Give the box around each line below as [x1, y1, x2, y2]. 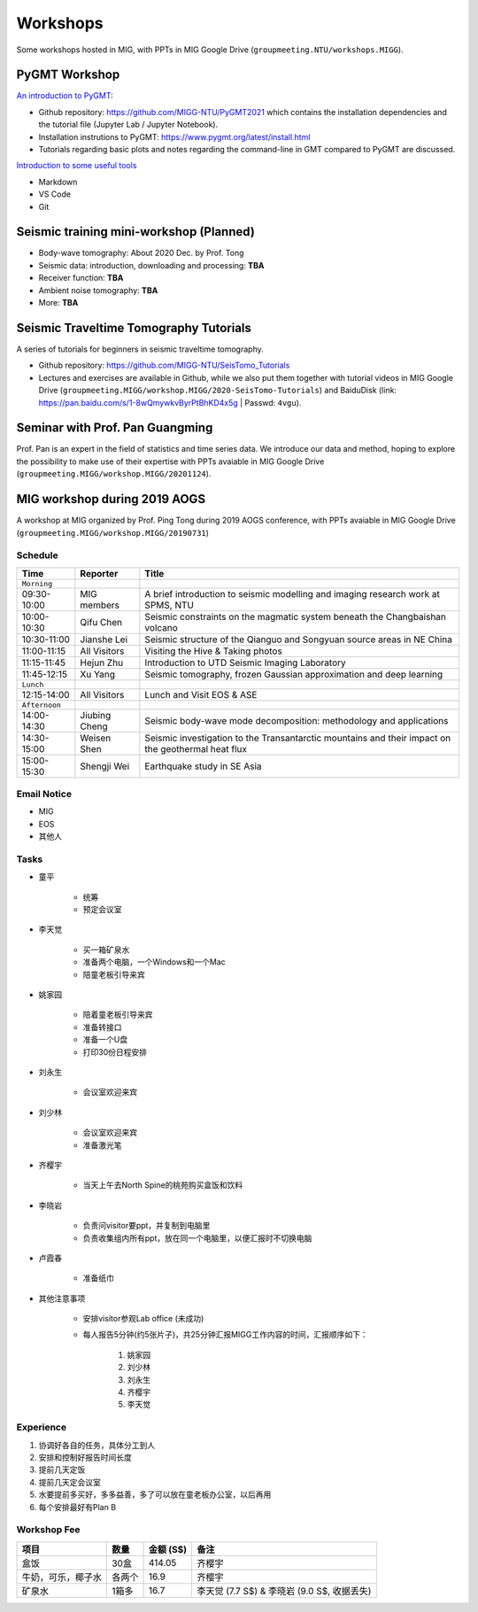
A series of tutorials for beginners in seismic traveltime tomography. [16, 344, 265, 354]
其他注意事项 [38, 1293, 86, 1304]
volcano [144, 621, 179, 633]
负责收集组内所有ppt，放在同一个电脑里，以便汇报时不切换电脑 [82, 1232, 312, 1244]
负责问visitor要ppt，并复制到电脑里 [82, 1221, 211, 1231]
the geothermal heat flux [144, 742, 248, 755]
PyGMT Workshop [16, 67, 120, 82]
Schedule [16, 549, 58, 562]
